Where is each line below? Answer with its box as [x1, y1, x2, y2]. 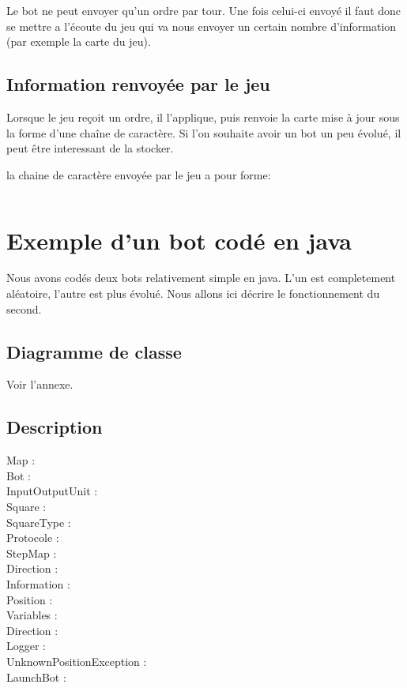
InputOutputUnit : [6, 483, 98, 499]
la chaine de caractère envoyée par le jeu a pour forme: [6, 166, 271, 182]
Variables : [6, 607, 58, 623]
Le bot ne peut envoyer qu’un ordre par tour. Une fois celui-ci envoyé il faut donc [6, 2, 401, 18]
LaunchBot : [6, 668, 66, 685]
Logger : [6, 637, 47, 654]
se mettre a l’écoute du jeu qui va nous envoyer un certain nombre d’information [6, 17, 397, 34]
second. [6, 300, 42, 317]
